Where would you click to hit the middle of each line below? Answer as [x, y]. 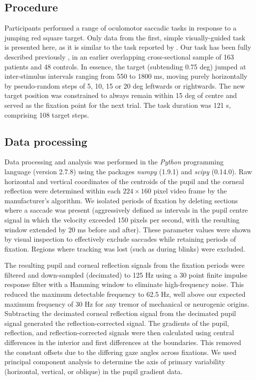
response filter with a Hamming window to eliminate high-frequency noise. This [124, 284]
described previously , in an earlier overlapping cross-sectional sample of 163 [119, 56]
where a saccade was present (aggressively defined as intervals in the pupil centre [126, 210]
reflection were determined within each [63, 191]
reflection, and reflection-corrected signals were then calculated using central [119, 332]
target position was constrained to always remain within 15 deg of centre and [121, 95]
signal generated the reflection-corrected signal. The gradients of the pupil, [117, 323]
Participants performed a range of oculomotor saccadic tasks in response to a [121, 28]
